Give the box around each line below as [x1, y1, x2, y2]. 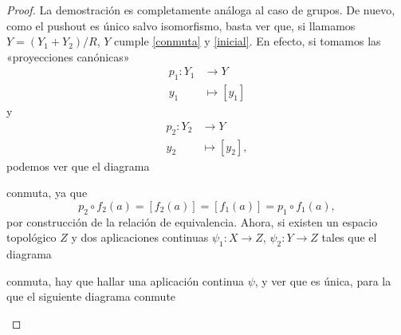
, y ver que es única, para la [254, 272, 391, 289]
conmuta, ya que [6, 184, 88, 201]
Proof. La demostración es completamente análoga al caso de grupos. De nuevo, [6, 2, 395, 18]
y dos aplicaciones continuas [71, 229, 209, 246]
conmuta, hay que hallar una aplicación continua [6, 272, 244, 289]
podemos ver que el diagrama [6, 157, 150, 174]
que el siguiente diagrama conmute [6, 288, 176, 305]
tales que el [321, 229, 377, 246]
